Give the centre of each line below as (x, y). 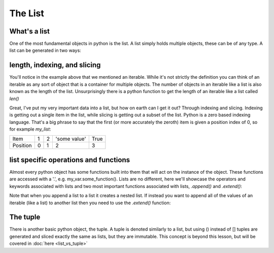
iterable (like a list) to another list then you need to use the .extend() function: (90, 203)
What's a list (30, 31)
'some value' (71, 139)
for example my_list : (30, 129)
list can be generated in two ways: (45, 50)
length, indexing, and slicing (55, 65)
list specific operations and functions (70, 160)
